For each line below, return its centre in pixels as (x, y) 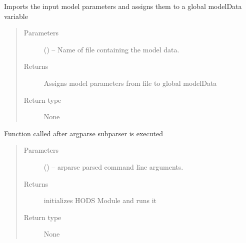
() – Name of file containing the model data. (111, 49)
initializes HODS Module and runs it (100, 200)
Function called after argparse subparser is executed (84, 133)
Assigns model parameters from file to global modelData (130, 83)
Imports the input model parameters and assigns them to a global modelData (123, 6)
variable (16, 16)
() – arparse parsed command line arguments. (113, 166)
